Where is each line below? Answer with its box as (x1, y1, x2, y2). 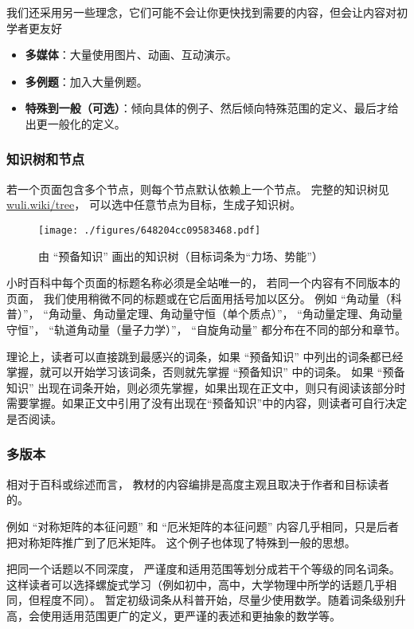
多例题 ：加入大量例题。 (25, 73, 148, 89)
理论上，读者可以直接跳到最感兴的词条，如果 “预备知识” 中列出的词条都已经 (6, 348, 404, 364)
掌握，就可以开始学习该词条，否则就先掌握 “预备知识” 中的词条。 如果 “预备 (6, 364, 405, 380)
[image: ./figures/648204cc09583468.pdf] (38, 224, 261, 236)
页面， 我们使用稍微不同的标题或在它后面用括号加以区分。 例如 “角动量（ (6, 289, 391, 306)
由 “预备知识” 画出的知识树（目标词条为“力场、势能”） (38, 247, 323, 264)
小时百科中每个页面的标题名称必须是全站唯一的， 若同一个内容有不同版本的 (6, 274, 400, 291)
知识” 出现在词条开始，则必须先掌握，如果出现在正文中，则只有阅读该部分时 (6, 379, 406, 395)
